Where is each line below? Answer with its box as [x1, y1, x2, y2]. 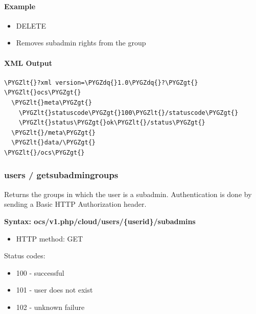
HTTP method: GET [16, 233, 83, 244]
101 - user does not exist [16, 284, 93, 295]
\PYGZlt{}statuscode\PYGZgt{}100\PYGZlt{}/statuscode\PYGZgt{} [18, 109, 239, 116]
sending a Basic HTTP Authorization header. [4, 199, 147, 209]
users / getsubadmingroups [4, 168, 119, 181]
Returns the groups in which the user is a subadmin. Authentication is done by [4, 188, 252, 199]
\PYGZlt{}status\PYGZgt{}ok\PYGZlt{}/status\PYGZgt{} [18, 119, 205, 127]
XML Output [4, 57, 52, 68]
